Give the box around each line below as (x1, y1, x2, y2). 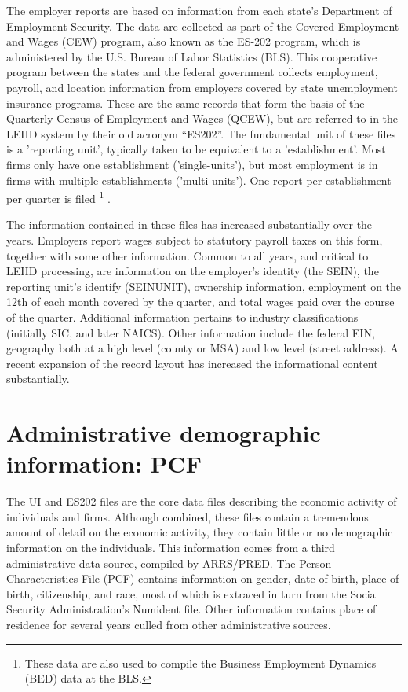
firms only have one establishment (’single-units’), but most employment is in (6, 156, 378, 172)
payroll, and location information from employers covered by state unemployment (6, 79, 398, 95)
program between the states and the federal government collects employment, (6, 64, 378, 80)
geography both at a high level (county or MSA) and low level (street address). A (6, 340, 399, 356)
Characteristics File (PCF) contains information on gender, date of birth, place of (6, 570, 399, 587)
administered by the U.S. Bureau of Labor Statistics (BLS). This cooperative (6, 48, 377, 64)
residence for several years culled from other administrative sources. (6, 616, 331, 632)
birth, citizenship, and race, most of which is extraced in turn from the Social (6, 585, 379, 602)
